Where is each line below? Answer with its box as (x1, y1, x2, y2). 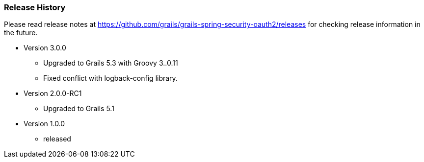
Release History (4, 2, 66, 12)
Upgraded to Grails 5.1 (43, 104, 114, 113)
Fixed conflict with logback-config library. (43, 74, 178, 83)
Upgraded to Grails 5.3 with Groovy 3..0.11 (43, 59, 178, 68)
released (43, 135, 71, 143)
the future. (4, 28, 38, 37)
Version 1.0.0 (24, 119, 65, 128)
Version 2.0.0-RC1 (24, 89, 82, 98)
